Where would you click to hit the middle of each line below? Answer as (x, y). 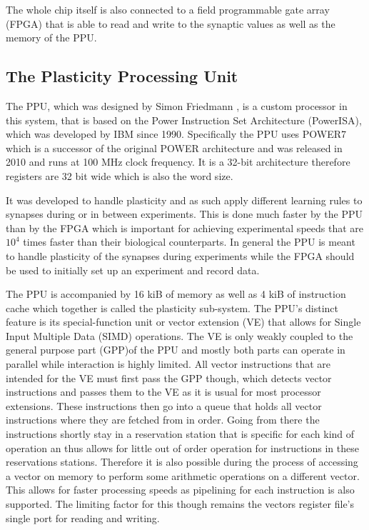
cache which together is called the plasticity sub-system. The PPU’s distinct (172, 307)
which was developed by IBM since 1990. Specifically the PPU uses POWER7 (176, 134)
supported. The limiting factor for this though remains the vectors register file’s (180, 504)
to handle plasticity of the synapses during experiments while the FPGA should (180, 255)
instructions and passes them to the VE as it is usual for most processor (163, 392)
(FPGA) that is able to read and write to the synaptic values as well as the (171, 23)
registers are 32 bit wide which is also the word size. (120, 175)
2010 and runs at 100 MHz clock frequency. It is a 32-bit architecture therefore (178, 162)
